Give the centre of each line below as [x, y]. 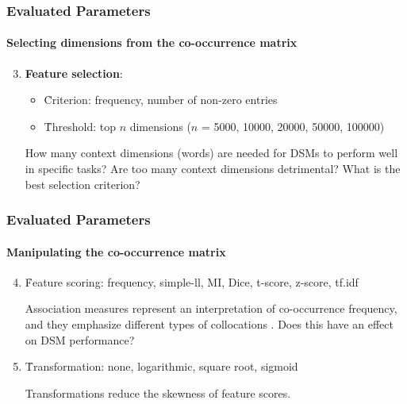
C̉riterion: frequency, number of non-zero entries [161, 100]
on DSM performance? [80, 339]
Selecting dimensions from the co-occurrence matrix [152, 42]
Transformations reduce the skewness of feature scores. [158, 392]
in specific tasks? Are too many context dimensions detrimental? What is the [213, 169]
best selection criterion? [83, 184]
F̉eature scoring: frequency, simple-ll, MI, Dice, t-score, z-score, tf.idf [192, 281]
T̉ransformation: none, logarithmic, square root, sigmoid [161, 366]
